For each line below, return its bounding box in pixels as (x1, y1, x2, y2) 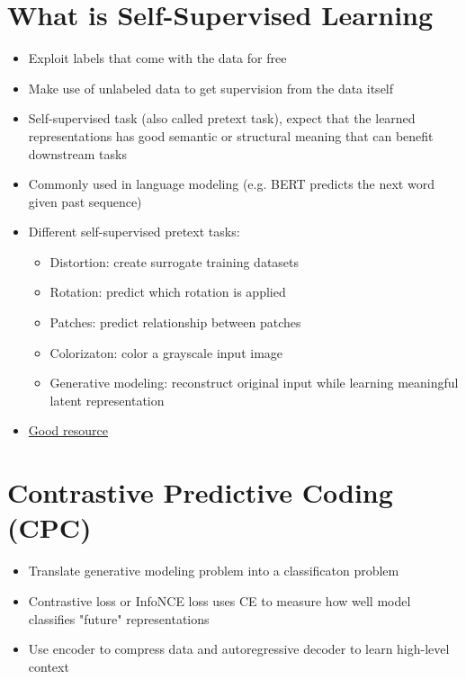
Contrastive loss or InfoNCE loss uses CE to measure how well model (28, 591, 411, 610)
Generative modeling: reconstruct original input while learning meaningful (49, 373, 459, 392)
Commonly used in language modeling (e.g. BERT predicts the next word (28, 174, 435, 193)
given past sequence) (28, 192, 142, 210)
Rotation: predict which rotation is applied (49, 282, 286, 301)
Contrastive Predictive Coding (7, 474, 393, 511)
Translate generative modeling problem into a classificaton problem (28, 561, 399, 580)
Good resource (28, 421, 108, 440)
